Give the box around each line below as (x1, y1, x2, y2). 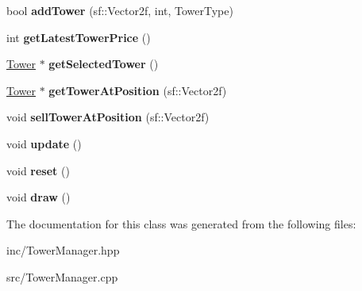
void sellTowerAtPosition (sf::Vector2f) (6, 109, 210, 125)
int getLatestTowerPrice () (6, 29, 151, 45)
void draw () (6, 189, 71, 205)
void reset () (6, 162, 70, 178)
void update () (6, 135, 82, 151)
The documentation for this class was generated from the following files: (6, 215, 356, 232)
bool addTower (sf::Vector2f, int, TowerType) (6, 2, 233, 18)
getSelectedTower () (48, 56, 159, 72)
